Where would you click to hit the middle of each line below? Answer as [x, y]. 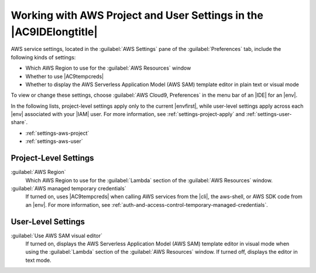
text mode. [39, 260]
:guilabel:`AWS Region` [38, 172]
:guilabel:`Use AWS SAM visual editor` [56, 236]
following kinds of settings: [43, 57]
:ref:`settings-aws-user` [54, 141]
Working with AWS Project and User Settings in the [137, 15]
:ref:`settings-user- [269, 114]
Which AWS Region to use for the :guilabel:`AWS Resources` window [108, 68]
